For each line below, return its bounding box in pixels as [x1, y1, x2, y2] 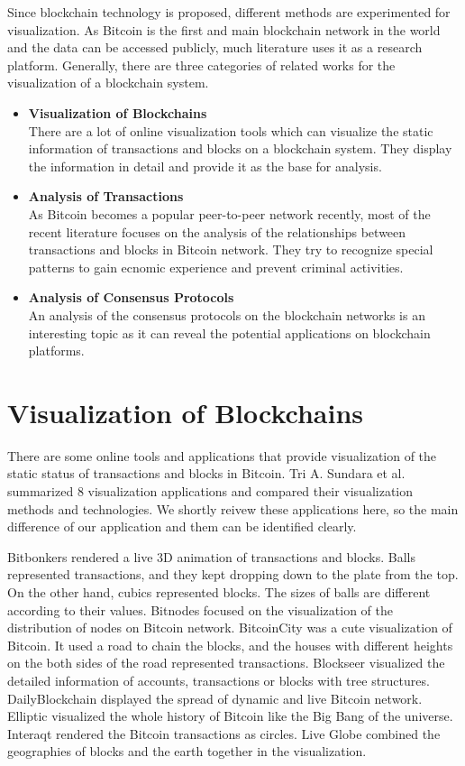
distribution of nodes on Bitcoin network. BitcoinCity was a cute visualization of [7, 618, 452, 637]
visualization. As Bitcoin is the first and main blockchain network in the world [7, 20, 441, 39]
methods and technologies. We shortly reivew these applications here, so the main [7, 499, 459, 518]
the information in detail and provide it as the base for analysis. [28, 156, 382, 175]
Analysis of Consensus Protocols [28, 288, 234, 307]
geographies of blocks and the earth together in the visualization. [7, 742, 367, 761]
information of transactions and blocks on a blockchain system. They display [28, 139, 452, 158]
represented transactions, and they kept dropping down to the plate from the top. [7, 565, 459, 584]
